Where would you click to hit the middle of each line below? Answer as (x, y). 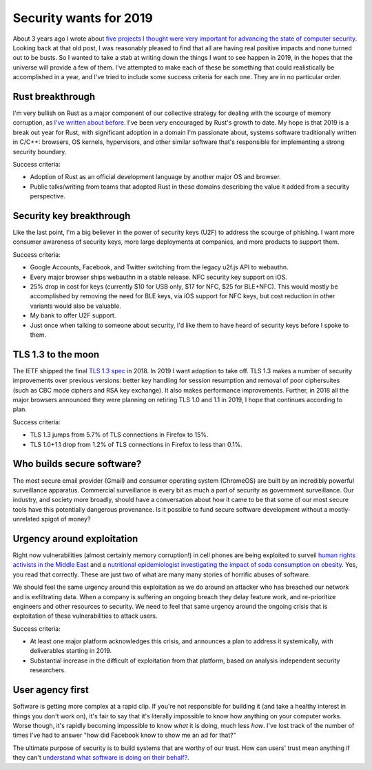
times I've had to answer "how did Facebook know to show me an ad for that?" (125, 735)
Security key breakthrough (72, 216)
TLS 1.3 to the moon (56, 354)
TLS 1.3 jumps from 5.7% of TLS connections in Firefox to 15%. (119, 435)
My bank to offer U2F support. (73, 315)
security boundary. (40, 152)
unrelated (27, 519)
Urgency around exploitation (75, 538)
